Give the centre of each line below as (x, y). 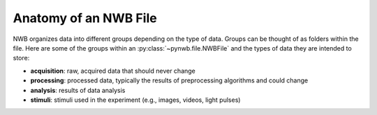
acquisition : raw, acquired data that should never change (113, 71)
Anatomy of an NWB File (85, 18)
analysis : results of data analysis (78, 90)
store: (21, 58)
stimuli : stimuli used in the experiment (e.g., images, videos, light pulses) (135, 100)
